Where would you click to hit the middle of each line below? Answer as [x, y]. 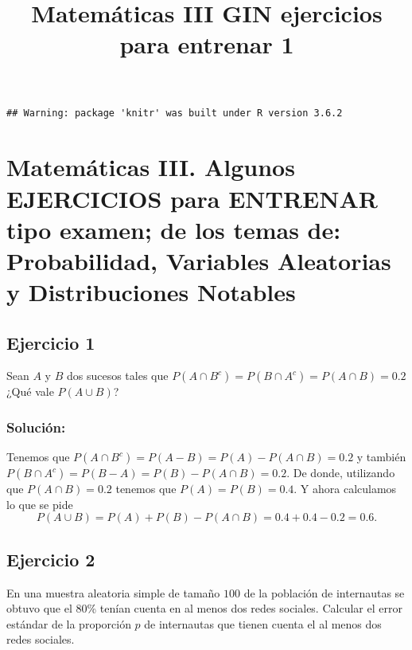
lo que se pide [40, 504]
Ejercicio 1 [51, 342]
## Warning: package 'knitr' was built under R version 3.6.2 [175, 113]
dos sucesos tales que [117, 376]
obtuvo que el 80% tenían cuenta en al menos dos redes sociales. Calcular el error [204, 608]
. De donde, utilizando [341, 473]
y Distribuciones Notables [151, 292]
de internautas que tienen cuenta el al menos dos [263, 623]
